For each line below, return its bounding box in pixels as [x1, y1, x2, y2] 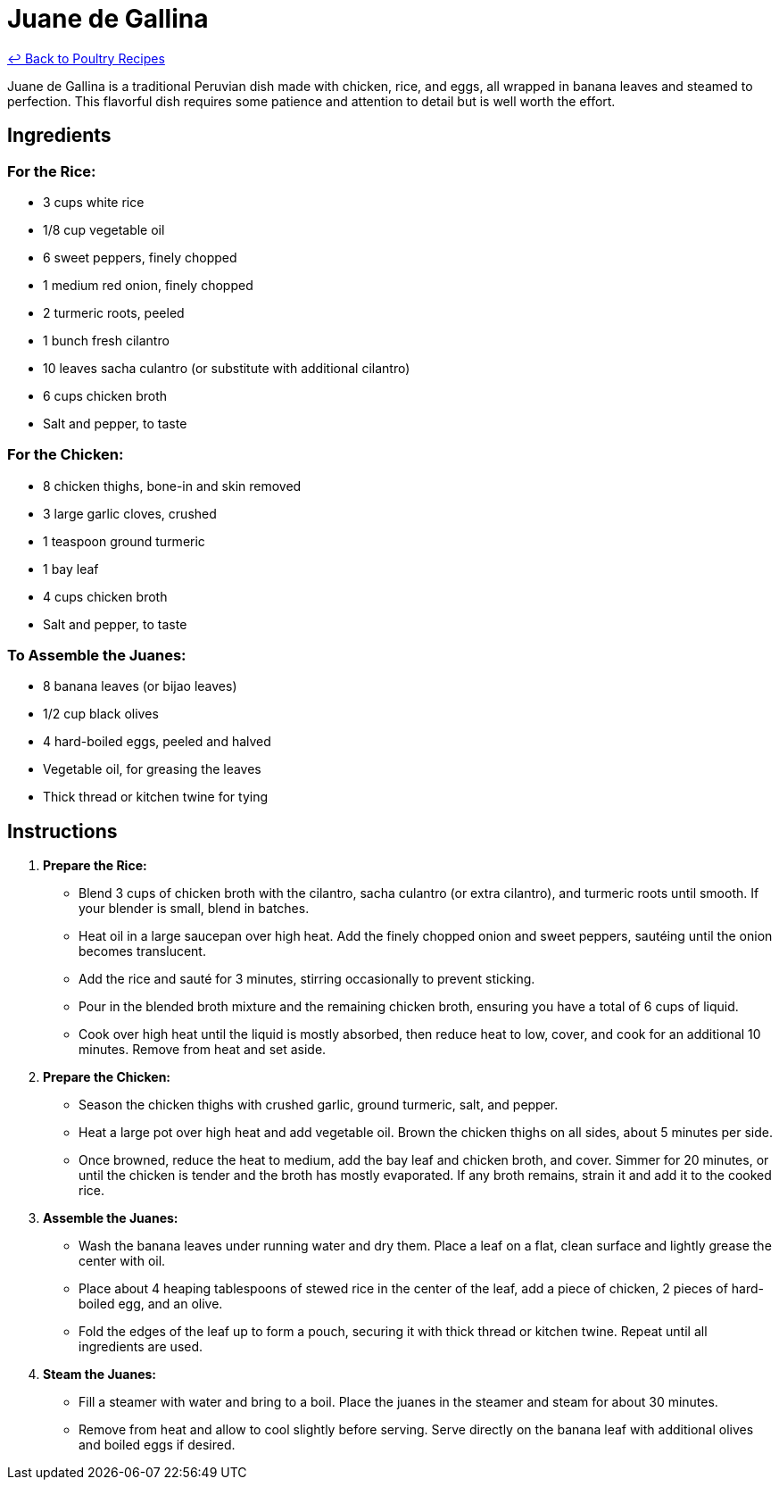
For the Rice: [7, 162, 96, 180]
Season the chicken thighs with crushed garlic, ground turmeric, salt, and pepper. [79, 1097, 559, 1113]
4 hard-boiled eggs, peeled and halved [43, 734, 271, 750]
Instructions [7, 819, 118, 843]
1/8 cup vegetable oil [43, 221, 165, 237]
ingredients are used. [79, 1339, 203, 1355]
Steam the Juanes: [43, 1367, 156, 1383]
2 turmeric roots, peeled [43, 304, 185, 320]
